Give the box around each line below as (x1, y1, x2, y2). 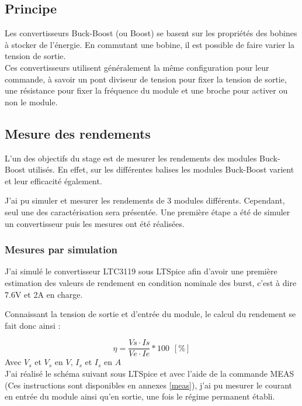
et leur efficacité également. (5, 174, 102, 187)
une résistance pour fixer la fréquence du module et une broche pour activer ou (5, 84, 288, 97)
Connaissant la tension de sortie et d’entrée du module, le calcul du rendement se (5, 308, 296, 320)
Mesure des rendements (5, 124, 151, 142)
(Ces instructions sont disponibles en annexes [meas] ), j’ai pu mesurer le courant (5, 379, 293, 391)
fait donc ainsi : (5, 319, 61, 331)
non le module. (5, 95, 58, 108)
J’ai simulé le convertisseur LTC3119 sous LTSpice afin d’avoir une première (5, 265, 277, 277)
